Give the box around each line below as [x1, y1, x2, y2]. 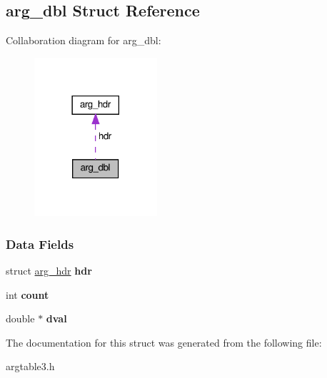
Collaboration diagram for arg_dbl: [6, 33, 161, 48]
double [6, 311, 35, 326]
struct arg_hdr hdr [6, 263, 92, 278]
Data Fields [6, 235, 74, 252]
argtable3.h [6, 359, 55, 374]
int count [6, 287, 49, 302]
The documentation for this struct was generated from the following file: [6, 334, 322, 349]
